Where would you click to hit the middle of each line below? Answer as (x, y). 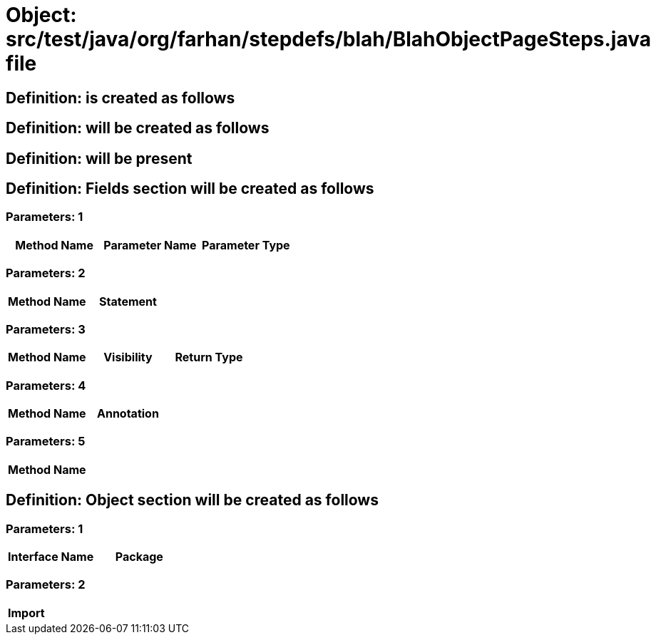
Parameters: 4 (46, 385)
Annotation (128, 414)
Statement (128, 301)
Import (26, 613)
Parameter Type (246, 245)
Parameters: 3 (46, 329)
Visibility (128, 357)
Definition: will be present (99, 158)
